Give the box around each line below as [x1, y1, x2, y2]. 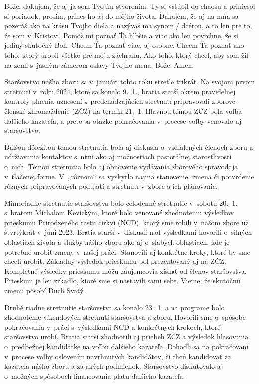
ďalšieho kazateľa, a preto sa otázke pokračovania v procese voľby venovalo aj [4, 115, 242, 126]
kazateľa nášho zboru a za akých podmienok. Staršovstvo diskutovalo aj [4, 361, 223, 371]
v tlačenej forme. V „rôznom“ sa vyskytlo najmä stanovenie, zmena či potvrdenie [4, 171, 254, 181]
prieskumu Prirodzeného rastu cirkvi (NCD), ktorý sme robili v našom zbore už [4, 217, 249, 227]
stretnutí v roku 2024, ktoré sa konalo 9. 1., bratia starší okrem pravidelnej [4, 86, 236, 96]
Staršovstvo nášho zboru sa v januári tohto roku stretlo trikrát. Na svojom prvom [4, 76, 255, 87]
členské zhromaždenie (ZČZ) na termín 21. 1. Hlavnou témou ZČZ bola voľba [4, 105, 242, 116]
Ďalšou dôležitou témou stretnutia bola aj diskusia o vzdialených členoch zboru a [4, 141, 253, 152]
